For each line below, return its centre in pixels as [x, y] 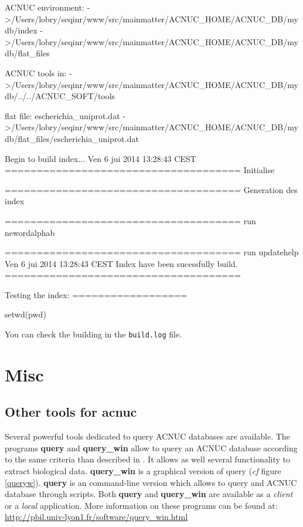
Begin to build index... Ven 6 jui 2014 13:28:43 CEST [101, 158]
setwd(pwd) [25, 314]
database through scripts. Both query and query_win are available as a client [149, 494]
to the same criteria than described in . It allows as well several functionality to [148, 459]
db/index [21, 30]
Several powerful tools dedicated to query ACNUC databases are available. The [147, 436]
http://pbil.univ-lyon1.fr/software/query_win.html [96, 517]
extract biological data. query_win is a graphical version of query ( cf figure [143, 471]
